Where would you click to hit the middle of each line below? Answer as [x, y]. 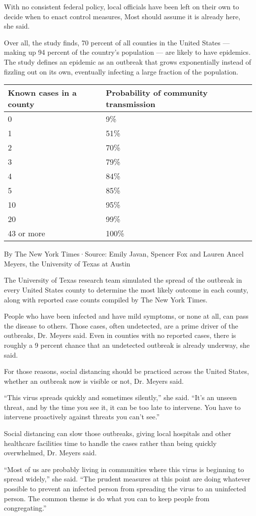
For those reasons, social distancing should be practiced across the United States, [127, 371]
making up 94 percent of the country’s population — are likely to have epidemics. [127, 52]
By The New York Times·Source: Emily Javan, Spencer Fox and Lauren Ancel [124, 254]
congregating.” [25, 508]
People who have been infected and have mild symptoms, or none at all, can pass [126, 316]
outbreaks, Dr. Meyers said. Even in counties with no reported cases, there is [120, 335]
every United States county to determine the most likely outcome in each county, [126, 289]
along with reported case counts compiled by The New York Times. [106, 299]
